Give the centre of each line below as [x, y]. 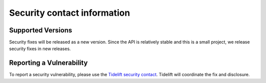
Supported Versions [41, 30]
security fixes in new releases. [40, 49]
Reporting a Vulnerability [49, 63]
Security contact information [70, 13]
